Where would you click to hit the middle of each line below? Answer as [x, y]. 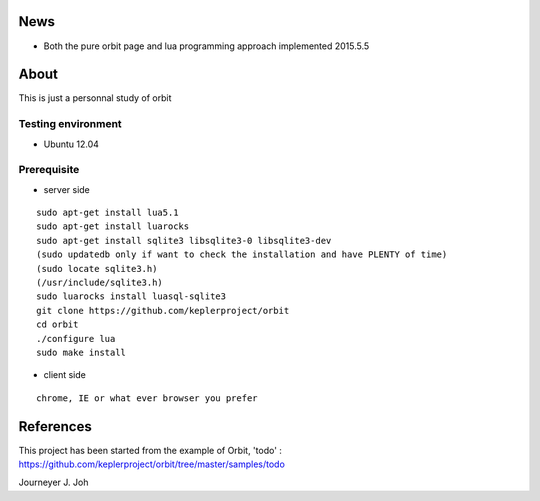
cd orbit [57, 324]
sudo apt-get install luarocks [113, 226]
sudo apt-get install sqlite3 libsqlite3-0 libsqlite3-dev [184, 240]
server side [66, 189]
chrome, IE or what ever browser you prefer [147, 398]
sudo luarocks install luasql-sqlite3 [131, 296]
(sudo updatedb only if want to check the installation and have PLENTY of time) [242, 254]
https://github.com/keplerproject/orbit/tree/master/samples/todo [151, 464]
